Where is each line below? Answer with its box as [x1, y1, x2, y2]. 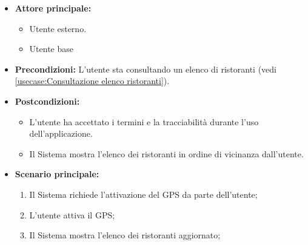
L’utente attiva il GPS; [29, 208, 115, 221]
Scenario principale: [15, 168, 99, 180]
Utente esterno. [29, 22, 87, 34]
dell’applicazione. [29, 127, 93, 140]
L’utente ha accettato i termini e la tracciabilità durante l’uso [29, 115, 259, 128]
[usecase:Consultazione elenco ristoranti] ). [15, 74, 170, 87]
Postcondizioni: [15, 94, 80, 107]
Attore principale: [15, 2, 92, 14]
